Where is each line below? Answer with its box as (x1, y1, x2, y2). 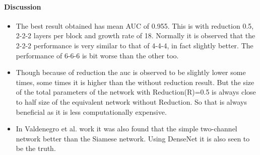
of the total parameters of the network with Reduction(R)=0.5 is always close (16, 87, 256, 97)
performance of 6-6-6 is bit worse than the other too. (16, 50, 179, 60)
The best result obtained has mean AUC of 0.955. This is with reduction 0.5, (16, 20, 254, 31)
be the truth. (16, 143, 56, 153)
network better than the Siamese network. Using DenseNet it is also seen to (16, 133, 250, 143)
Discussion (4, 1, 41, 12)
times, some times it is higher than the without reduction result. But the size (16, 76, 254, 87)
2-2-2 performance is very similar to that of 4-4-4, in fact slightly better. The (16, 40, 253, 50)
